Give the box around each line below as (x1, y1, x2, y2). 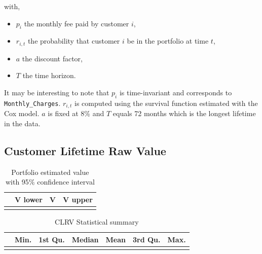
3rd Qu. (133, 234, 161, 244)
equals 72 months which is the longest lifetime (113, 108, 256, 119)
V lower (15, 194, 43, 204)
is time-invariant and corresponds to (119, 87, 232, 98)
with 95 (5, 176, 29, 187)
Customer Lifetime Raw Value (4, 142, 166, 158)
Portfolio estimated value (11, 166, 89, 177)
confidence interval (37, 176, 95, 187)
